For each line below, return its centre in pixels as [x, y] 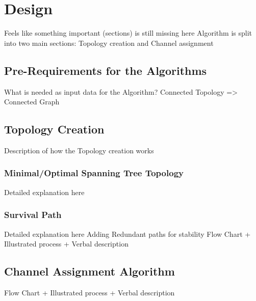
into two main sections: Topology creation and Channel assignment [109, 43]
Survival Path [33, 215]
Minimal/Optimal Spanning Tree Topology [94, 173]
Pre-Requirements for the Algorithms [106, 70]
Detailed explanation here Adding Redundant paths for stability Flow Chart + [127, 234]
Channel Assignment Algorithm [89, 271]
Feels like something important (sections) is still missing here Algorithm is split [128, 33]
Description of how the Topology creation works [79, 150]
